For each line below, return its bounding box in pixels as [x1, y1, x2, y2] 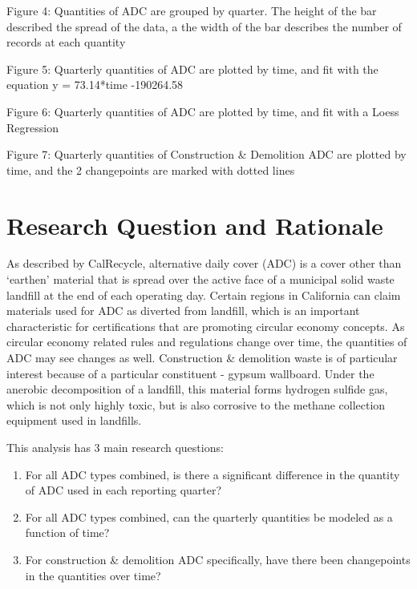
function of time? [25, 524, 110, 541]
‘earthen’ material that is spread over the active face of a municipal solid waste [6, 271, 395, 288]
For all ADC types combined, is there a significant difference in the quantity [25, 466, 400, 482]
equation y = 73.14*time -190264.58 [6, 76, 184, 93]
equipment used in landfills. [6, 412, 142, 429]
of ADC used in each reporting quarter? [25, 482, 222, 498]
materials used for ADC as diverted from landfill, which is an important [6, 302, 360, 319]
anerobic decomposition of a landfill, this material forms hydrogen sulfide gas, [6, 381, 388, 397]
